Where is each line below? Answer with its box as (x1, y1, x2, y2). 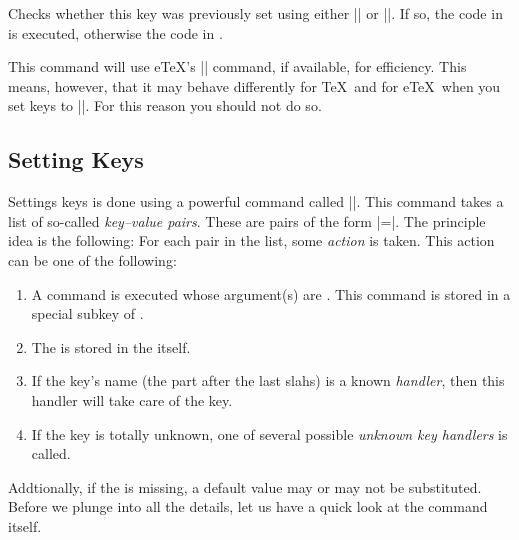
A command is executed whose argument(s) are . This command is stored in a (31, 283, 511, 304)
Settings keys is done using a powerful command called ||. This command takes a (8, 191, 504, 212)
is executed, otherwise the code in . (8, 22, 223, 43)
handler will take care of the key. (31, 389, 233, 410)
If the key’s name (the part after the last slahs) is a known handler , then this (31, 370, 505, 391)
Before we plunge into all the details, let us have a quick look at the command (8, 496, 488, 517)
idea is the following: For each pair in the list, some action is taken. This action (8, 230, 495, 251)
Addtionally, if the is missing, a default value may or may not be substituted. (8, 476, 482, 497)
